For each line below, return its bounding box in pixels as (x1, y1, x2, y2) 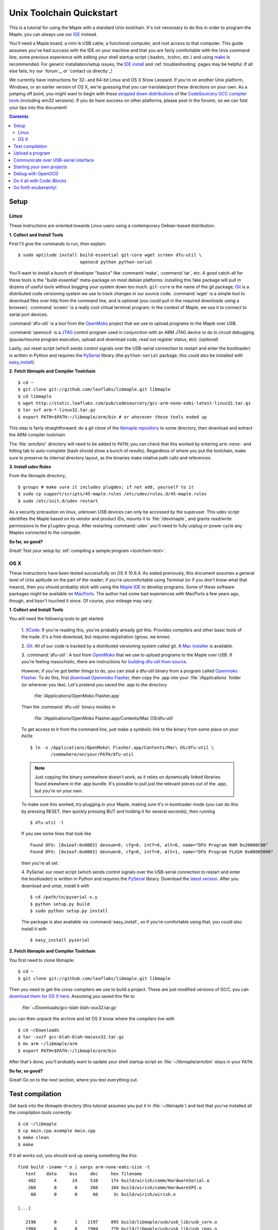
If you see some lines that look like (21, 830, 91, 836)
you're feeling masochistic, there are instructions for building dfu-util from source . (21, 659, 188, 665)
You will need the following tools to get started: (9, 615, 104, 622)
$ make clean (18, 1135, 49, 1140)
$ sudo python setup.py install (30, 908, 108, 914)
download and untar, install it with (21, 883, 89, 889)
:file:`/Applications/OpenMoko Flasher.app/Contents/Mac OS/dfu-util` (33, 715, 174, 721)
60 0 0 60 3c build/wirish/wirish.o (30, 1192, 176, 1198)
